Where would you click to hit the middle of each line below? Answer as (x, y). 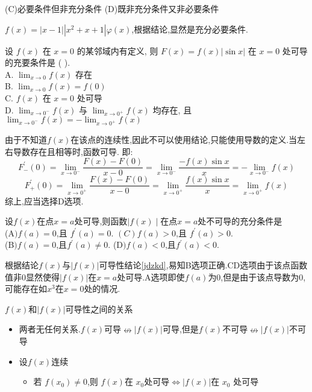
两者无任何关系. (50, 329)
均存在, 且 (172, 109)
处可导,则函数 (101, 221)
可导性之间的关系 (99, 308)
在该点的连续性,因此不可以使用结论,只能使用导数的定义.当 (184, 140)
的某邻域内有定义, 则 (117, 50)
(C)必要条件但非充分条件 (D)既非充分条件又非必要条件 (112, 8)
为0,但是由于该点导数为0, (257, 277)
